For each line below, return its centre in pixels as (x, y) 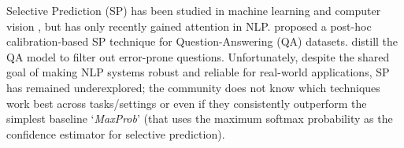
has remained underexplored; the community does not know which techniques (193, 87)
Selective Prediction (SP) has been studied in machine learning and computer (194, 10)
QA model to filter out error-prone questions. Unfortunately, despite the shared (198, 56)
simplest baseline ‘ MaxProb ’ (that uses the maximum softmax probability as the (200, 118)
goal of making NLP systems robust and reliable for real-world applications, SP (198, 72)
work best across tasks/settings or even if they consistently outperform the (187, 103)
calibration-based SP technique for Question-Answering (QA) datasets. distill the (202, 41)
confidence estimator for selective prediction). (116, 133)
